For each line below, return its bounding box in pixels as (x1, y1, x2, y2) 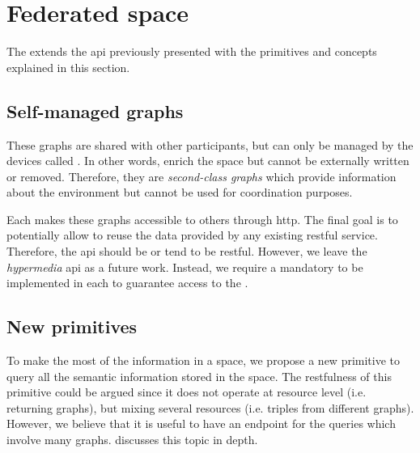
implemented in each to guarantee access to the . (6, 274, 248, 291)
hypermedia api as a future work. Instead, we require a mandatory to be (6, 258, 363, 275)
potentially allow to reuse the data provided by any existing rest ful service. (6, 226, 378, 243)
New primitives (6, 314, 138, 339)
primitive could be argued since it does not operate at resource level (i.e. (6, 383, 367, 400)
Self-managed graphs (6, 98, 184, 123)
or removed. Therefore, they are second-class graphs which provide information (6, 167, 397, 184)
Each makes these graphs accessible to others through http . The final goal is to (6, 210, 398, 227)
